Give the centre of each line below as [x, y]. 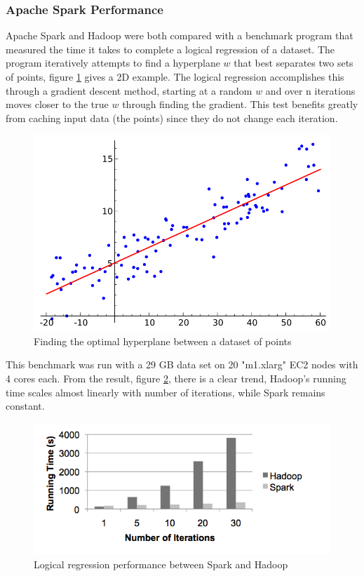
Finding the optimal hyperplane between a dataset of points [163, 341]
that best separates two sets [294, 63]
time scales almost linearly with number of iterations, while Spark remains [166, 392]
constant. [25, 406]
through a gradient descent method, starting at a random [129, 90]
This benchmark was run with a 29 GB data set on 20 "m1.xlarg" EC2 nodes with [182, 364]
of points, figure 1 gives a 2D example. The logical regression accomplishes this [175, 76]
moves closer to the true [57, 104]
